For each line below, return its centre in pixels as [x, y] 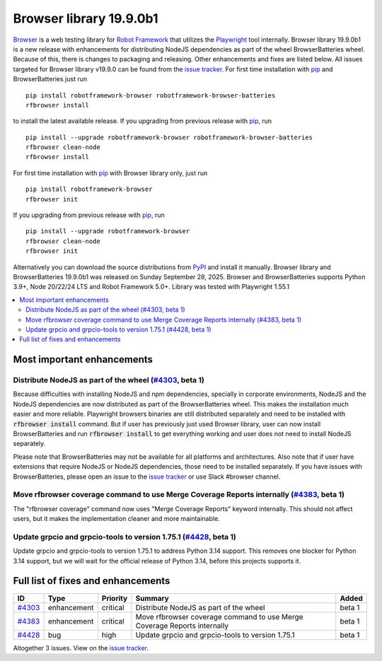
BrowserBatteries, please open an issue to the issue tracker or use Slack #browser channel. [147, 476]
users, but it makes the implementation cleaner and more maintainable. [116, 519]
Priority [115, 598]
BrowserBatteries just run [50, 79]
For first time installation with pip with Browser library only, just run [110, 172]
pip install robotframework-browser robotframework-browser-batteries [151, 95]
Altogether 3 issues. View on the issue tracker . [81, 648]
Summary [152, 598]
